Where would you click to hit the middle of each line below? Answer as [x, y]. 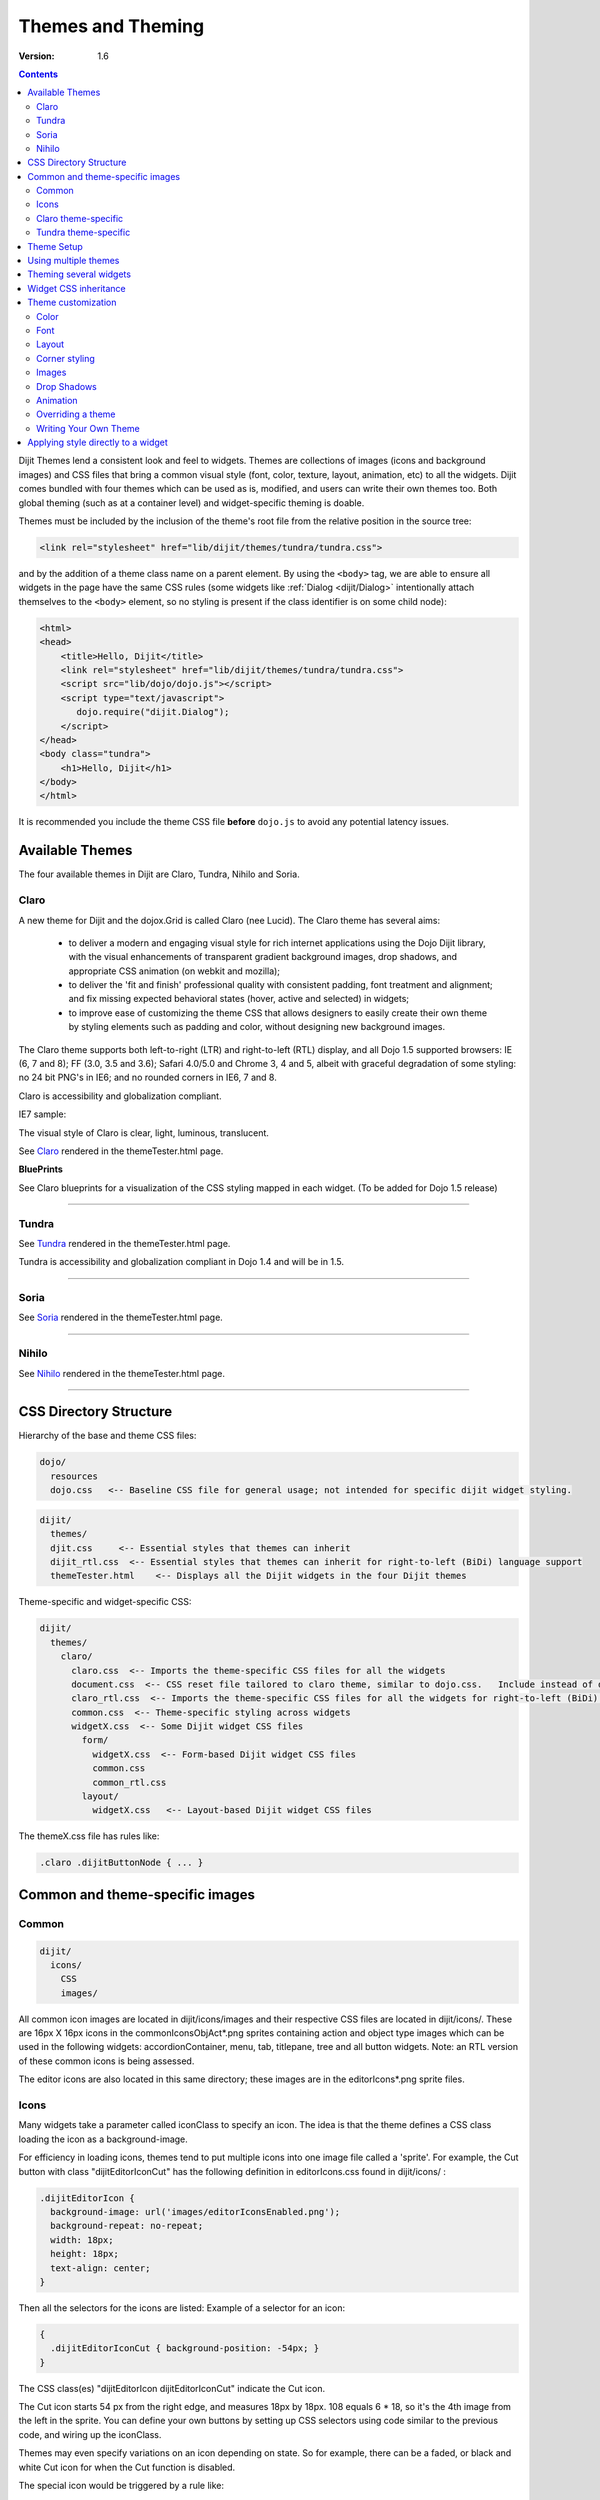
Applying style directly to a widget [98, 442]
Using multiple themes [73, 261]
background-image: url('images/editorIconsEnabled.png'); [195, 2211]
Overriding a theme [76, 414]
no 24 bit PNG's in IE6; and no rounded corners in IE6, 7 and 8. [147, 1077]
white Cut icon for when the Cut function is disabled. [127, 2467]
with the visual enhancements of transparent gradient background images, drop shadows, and [263, 957]
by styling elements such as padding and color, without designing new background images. [256, 1027]
